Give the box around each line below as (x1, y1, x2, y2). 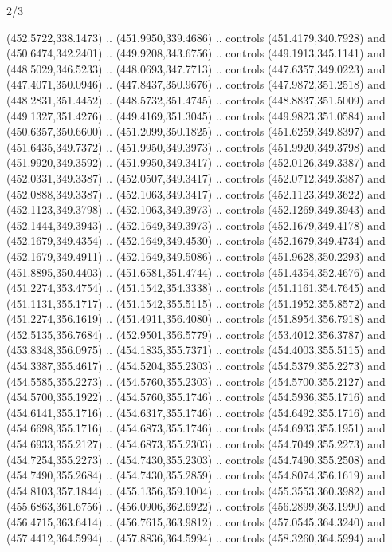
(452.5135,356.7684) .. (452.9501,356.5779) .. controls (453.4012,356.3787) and (6, 325, 386, 342)
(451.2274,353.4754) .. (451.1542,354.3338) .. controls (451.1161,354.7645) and (6, 279, 386, 296)
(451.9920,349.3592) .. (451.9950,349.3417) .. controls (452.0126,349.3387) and (6, 154, 386, 171)
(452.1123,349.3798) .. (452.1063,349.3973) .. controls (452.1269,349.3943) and (6, 201, 386, 218)
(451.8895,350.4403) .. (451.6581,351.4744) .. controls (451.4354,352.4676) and (6, 263, 386, 280)
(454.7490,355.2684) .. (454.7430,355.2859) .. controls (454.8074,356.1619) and (6, 467, 386, 483)
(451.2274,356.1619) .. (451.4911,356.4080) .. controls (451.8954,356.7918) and (6, 310, 386, 327)
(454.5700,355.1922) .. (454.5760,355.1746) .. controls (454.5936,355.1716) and (6, 388, 386, 405)
